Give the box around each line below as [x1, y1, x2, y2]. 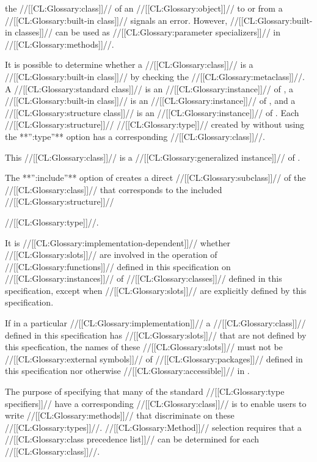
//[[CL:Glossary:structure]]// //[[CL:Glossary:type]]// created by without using [5, 118, 305, 131]
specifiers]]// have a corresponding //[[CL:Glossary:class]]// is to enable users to [5, 397, 307, 409]
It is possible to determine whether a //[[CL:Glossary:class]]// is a [5, 58, 253, 71]
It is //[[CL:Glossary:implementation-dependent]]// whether [5, 236, 230, 249]
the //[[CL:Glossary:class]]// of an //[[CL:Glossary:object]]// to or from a [5, 2, 283, 14]
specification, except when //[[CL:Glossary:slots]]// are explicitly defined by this [5, 284, 307, 296]
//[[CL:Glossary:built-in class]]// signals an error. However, [5, 13, 228, 26]
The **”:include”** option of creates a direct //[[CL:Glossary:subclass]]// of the [5, 171, 306, 184]
